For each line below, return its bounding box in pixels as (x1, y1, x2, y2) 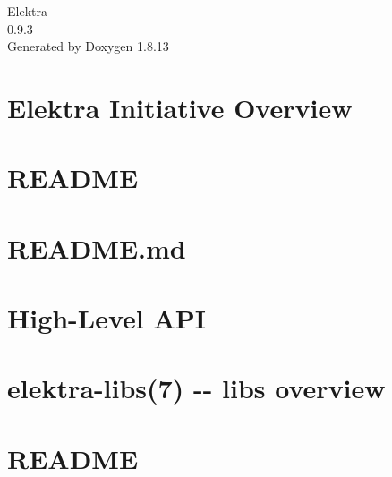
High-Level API (7, 300, 207, 336)
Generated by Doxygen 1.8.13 (7, 37, 169, 55)
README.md (7, 229, 186, 266)
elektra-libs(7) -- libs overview (7, 370, 386, 406)
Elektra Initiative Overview (7, 89, 353, 125)
